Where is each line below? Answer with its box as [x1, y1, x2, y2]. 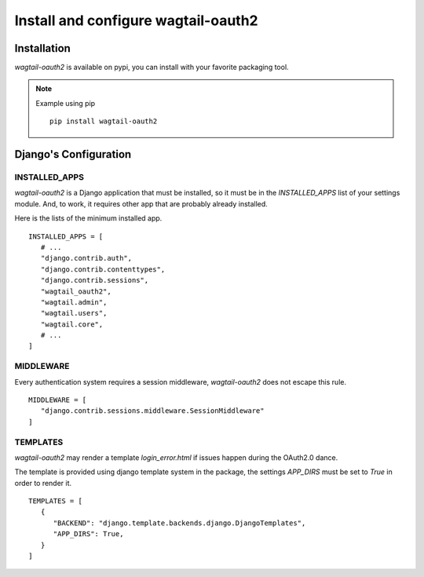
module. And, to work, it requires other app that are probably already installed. [14, 199, 269, 208]
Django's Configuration [14, 148, 132, 161]
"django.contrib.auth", [40, 254, 133, 263]
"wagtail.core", [40, 320, 104, 329]
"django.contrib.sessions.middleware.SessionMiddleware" [40, 407, 265, 415]
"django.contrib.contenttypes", [40, 265, 166, 274]
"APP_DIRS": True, [53, 530, 124, 539]
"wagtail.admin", [40, 298, 108, 306]
